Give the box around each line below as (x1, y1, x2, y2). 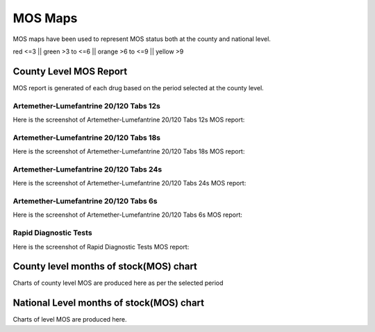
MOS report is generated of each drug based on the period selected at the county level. (12, 83, 264, 92)
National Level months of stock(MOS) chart (12, 297, 205, 309)
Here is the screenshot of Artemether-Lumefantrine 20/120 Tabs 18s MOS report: (12, 147, 245, 156)
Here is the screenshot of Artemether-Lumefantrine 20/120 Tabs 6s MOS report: (12, 210, 243, 219)
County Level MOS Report (12, 65, 128, 77)
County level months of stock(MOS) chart (12, 260, 198, 272)
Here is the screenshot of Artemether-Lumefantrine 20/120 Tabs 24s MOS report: (12, 179, 247, 188)
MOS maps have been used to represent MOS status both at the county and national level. (12, 35, 271, 43)
